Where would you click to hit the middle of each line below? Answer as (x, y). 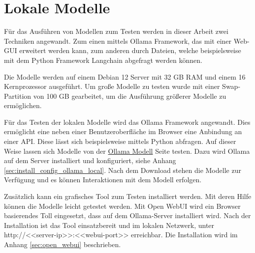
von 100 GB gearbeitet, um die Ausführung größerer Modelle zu (130, 96)
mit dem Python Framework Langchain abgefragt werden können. (103, 60)
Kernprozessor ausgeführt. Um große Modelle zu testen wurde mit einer (112, 86)
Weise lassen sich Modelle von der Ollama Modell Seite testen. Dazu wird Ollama (127, 151)
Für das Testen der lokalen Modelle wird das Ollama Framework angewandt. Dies (127, 122)
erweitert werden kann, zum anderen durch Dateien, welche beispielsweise (130, 50)
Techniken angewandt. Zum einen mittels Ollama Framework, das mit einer (118, 41)
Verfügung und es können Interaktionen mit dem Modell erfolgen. (103, 180)
